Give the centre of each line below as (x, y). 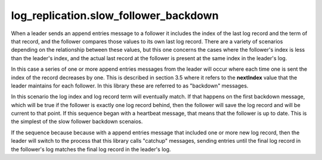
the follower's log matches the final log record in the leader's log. (91, 149)
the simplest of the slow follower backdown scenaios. (77, 121)
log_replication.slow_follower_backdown (115, 15)
